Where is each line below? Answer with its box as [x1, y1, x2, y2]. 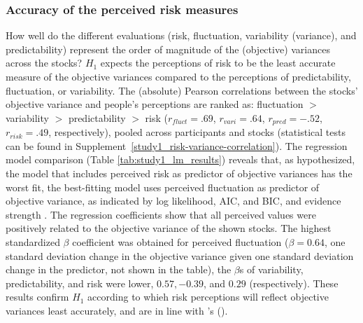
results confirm [6, 289, 69, 304]
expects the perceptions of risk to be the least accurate [100, 55, 336, 70]
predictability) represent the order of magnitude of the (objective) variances [6, 41, 330, 56]
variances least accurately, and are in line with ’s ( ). [6, 303, 228, 317]
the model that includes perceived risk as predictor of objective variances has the [6, 166, 353, 181]
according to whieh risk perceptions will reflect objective [87, 289, 329, 304]
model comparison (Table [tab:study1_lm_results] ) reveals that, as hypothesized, [6, 152, 355, 167]
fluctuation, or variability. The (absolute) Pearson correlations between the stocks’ [6, 83, 358, 97]
